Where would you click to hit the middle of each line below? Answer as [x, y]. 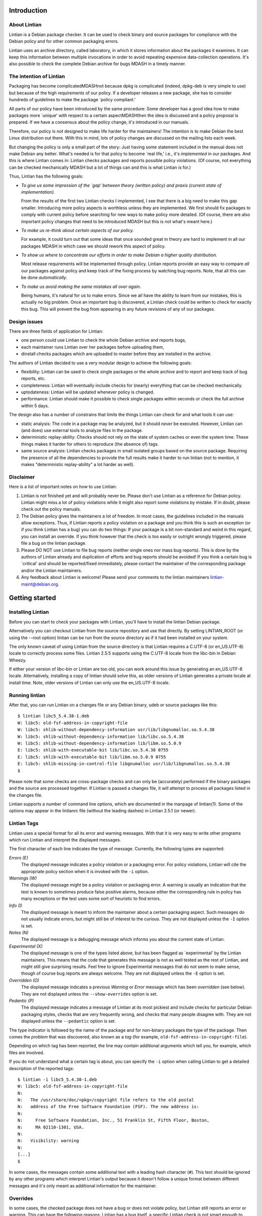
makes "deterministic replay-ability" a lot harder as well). [78, 464]
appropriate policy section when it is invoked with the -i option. [85, 871]
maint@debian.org [40, 584]
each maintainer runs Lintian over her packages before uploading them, [93, 347]
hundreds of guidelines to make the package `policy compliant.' [72, 100]
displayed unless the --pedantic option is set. [68, 1021]
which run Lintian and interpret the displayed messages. [65, 840]
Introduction [28, 10]
